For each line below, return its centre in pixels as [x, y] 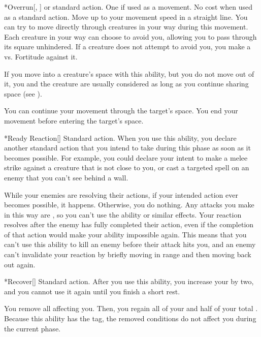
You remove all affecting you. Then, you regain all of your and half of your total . [131, 308]
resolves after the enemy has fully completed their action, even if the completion [129, 224]
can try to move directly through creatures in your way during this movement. [126, 27]
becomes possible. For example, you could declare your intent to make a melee [126, 157]
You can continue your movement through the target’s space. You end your [121, 111]
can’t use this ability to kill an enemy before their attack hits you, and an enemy [130, 244]
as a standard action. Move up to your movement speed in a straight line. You [126, 17]
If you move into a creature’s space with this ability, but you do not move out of [129, 73]
